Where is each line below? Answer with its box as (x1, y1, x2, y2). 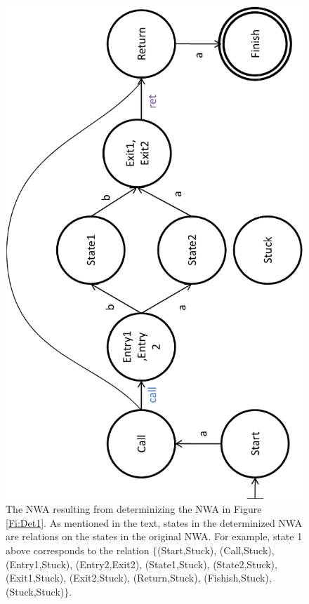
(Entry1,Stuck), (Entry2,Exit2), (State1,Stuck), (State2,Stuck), (6, 556, 277, 571)
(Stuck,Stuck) (6, 584, 65, 598)
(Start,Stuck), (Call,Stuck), (157, 543, 275, 558)
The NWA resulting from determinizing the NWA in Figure (6, 502, 262, 516)
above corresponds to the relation (6, 543, 150, 558)
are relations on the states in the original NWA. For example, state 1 (6, 529, 303, 544)
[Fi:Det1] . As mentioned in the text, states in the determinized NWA (6, 515, 303, 530)
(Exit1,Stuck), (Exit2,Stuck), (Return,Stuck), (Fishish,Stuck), (6, 570, 272, 585)
